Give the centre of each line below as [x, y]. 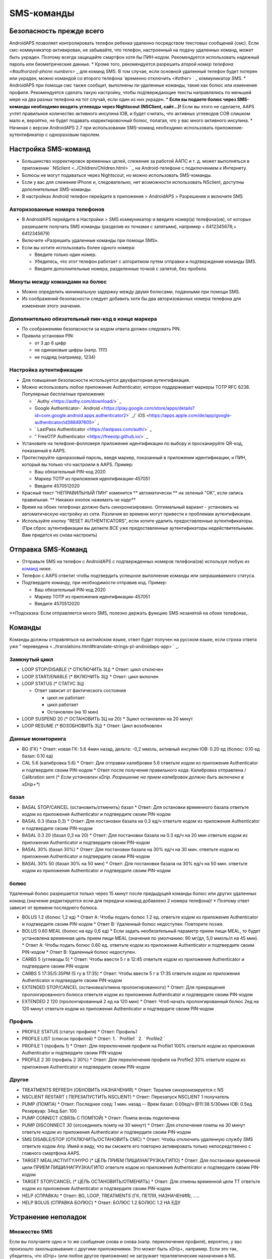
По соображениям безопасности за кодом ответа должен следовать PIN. [101, 329]
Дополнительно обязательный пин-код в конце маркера [83, 319]
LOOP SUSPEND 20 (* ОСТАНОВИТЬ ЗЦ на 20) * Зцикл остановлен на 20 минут [108, 719]
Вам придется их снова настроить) [60, 535]
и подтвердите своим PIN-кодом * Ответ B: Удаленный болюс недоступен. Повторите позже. [123, 924]
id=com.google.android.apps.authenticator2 [80, 415]
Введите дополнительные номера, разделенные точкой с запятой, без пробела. [121, 268]
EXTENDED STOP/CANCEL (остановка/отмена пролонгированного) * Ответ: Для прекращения [123, 988]
